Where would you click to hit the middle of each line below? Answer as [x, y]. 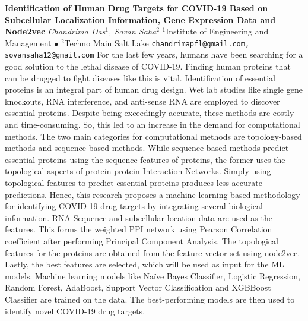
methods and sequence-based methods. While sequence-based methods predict [147, 148]
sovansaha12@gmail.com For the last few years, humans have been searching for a [154, 54]
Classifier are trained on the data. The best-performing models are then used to [150, 299]
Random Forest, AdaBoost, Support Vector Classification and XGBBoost [138, 287]
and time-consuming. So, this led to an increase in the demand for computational [153, 125]
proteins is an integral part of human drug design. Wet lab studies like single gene [154, 89]
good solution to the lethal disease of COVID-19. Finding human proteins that [148, 66]
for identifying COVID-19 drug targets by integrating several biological [134, 206]
